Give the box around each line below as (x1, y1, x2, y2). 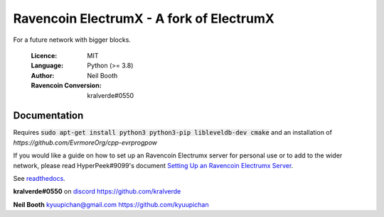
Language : (31, 61, 64, 70)
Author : (31, 71, 55, 79)
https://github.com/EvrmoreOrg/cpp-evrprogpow (13, 138, 158, 147)
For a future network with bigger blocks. (13, 35, 132, 44)
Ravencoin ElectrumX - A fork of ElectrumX (13, 11, 275, 26)
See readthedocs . (13, 174, 65, 182)
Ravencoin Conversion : (31, 82, 102, 90)
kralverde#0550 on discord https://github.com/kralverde (13, 187, 181, 196)
